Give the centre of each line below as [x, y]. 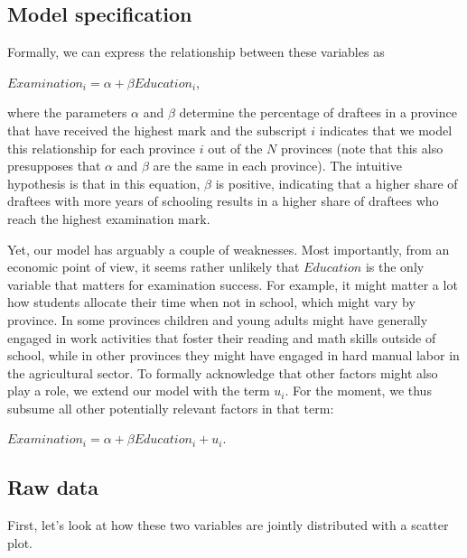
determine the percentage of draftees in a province [318, 112]
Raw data [53, 487]
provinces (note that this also [362, 148]
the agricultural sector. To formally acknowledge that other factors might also [223, 372]
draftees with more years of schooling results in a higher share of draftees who [223, 201]
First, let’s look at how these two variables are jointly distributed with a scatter [228, 525]
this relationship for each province [101, 148]
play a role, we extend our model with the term [139, 391]
